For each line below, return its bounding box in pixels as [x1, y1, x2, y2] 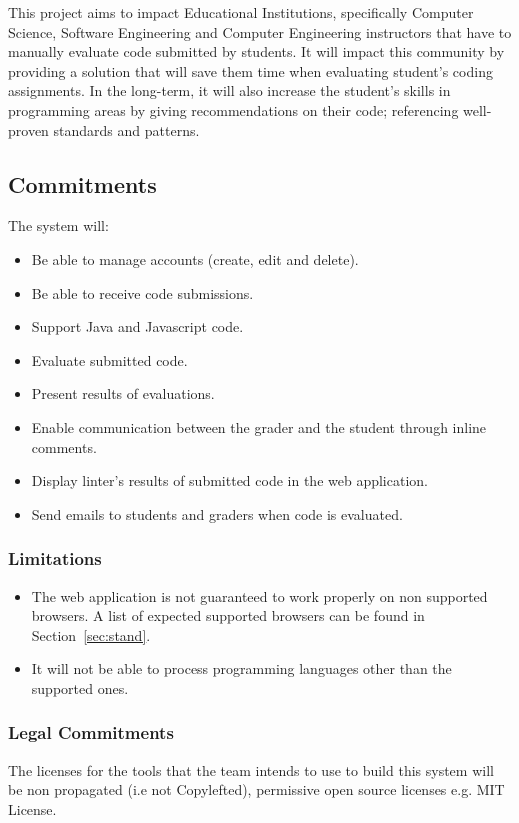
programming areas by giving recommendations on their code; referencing [8, 99, 459, 120]
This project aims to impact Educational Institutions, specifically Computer [8, 2, 474, 22]
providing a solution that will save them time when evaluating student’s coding [8, 60, 493, 81]
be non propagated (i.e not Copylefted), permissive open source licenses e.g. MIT [8, 779, 505, 800]
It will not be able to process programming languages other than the [31, 658, 452, 679]
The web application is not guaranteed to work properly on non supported [31, 585, 488, 606]
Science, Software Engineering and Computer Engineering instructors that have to [8, 21, 512, 42]
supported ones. [31, 677, 129, 698]
